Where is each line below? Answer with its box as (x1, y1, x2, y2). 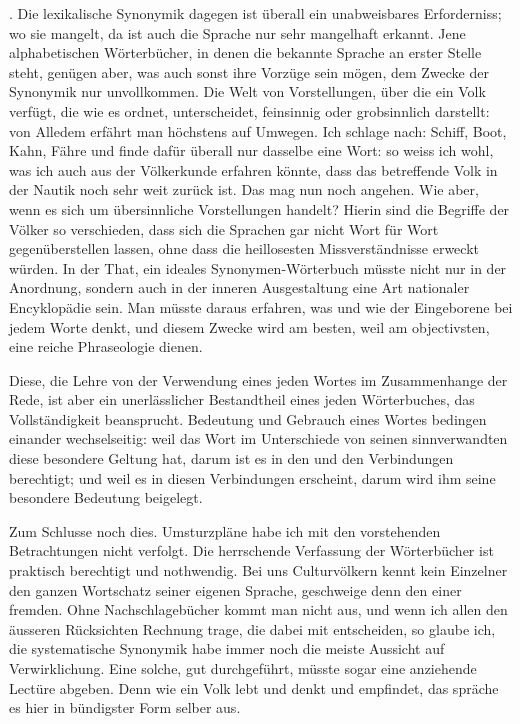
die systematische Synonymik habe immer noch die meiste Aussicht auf (9, 638, 445, 659)
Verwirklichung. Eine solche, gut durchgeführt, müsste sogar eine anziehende (9, 658, 477, 678)
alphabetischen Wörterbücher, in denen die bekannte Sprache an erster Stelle (9, 42, 482, 63)
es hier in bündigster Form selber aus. (9, 697, 241, 718)
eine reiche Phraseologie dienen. (9, 336, 203, 357)
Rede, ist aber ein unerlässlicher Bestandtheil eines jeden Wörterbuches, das (9, 389, 475, 410)
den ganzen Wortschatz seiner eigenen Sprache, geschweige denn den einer (9, 579, 462, 600)
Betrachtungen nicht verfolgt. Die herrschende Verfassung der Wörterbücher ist (9, 540, 494, 561)
